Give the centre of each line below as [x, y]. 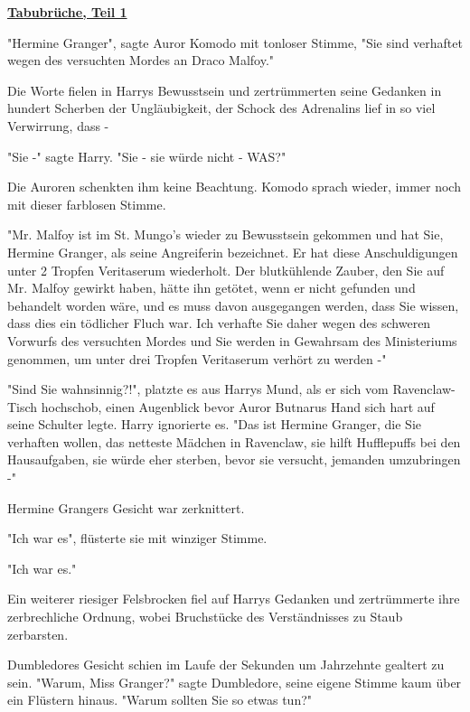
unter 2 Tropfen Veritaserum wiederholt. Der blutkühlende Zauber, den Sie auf [226, 270]
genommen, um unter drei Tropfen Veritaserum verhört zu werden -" [197, 358]
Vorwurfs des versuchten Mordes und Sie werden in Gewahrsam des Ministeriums [232, 340]
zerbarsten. [38, 634]
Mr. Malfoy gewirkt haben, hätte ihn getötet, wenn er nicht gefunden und [211, 288]
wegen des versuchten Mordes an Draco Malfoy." [141, 60]
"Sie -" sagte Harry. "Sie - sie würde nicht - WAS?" [147, 156]
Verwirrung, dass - [58, 125]
